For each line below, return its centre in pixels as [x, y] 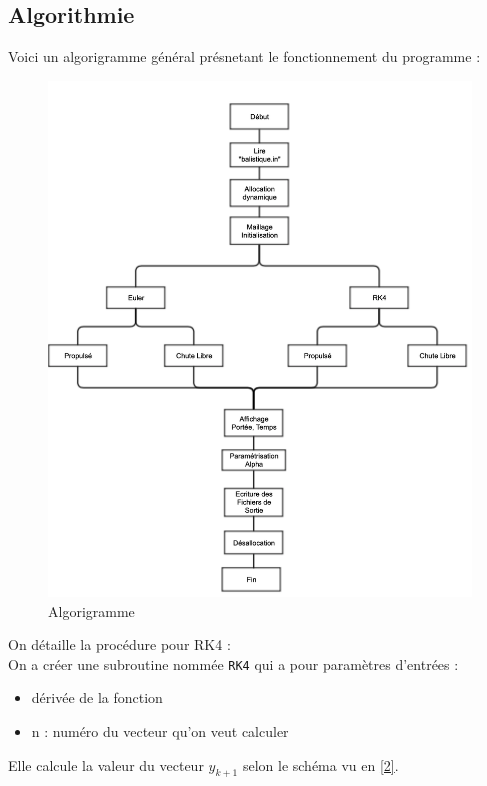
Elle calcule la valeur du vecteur [106, 764]
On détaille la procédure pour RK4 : [119, 644]
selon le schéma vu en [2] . [320, 764]
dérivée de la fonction [97, 697]
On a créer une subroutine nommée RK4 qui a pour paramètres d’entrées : [233, 663]
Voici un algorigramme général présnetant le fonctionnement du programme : [244, 56]
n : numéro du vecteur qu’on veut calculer [160, 731]
